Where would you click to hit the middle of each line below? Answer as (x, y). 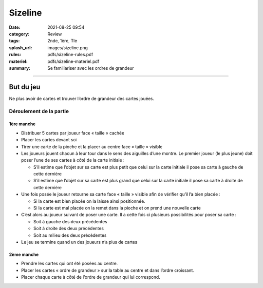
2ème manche (24, 254)
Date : (15, 27)
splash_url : (20, 48)
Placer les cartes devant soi (49, 140)
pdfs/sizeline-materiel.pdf (74, 61)
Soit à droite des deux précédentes (69, 229)
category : (19, 34)
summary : (20, 68)
